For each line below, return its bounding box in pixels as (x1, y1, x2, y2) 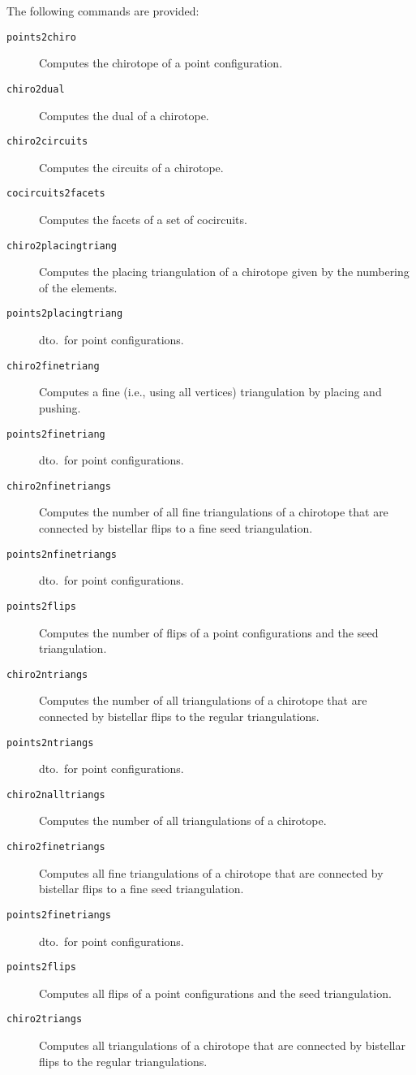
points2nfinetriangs (6, 548, 118, 560)
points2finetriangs (6, 909, 111, 921)
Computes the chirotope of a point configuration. (39, 54, 283, 71)
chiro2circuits (6, 136, 88, 148)
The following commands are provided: (6, 2, 199, 19)
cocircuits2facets (6, 188, 105, 200)
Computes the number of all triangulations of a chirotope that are (39, 692, 367, 709)
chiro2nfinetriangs (6, 480, 111, 492)
